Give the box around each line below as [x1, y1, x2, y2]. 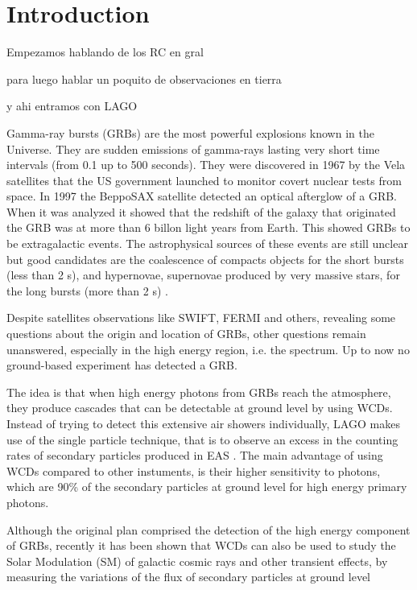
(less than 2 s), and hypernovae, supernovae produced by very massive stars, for [6, 266, 400, 283]
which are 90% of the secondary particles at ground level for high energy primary [6, 478, 407, 495]
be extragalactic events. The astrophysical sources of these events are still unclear [6, 235, 408, 252]
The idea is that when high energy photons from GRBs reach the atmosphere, [6, 383, 391, 400]
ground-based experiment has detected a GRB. [6, 357, 237, 373]
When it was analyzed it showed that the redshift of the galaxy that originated [6, 203, 396, 220]
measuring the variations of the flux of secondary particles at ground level [6, 568, 371, 585]
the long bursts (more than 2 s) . [6, 282, 168, 299]
